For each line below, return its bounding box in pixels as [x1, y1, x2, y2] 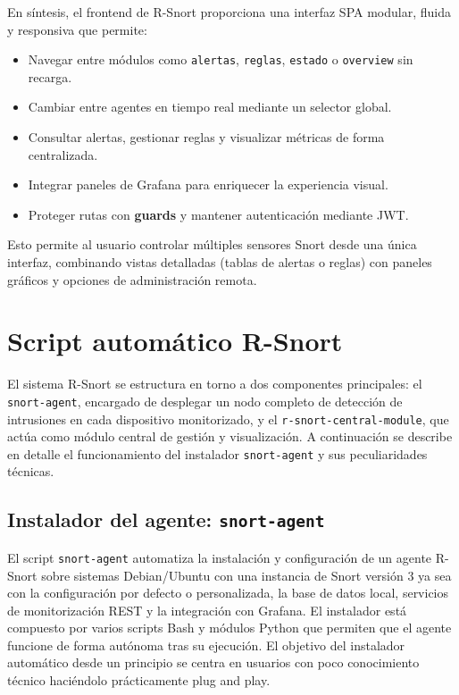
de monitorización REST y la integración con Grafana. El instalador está [7, 600, 407, 619]
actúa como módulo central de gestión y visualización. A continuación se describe [7, 427, 453, 446]
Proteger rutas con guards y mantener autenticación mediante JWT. [28, 205, 409, 223]
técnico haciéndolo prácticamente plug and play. [7, 671, 271, 690]
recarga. [28, 67, 72, 86]
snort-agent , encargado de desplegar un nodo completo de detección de [7, 391, 403, 410]
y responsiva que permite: [7, 20, 147, 38]
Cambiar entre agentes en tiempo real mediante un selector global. [28, 97, 392, 116]
